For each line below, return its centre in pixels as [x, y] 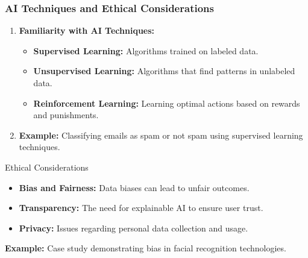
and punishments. [66, 115]
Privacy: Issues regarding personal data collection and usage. [134, 228]
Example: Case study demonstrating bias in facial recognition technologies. [146, 248]
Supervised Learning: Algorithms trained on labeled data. [146, 50]
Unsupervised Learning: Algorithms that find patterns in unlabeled [164, 71]
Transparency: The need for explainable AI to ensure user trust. [141, 208]
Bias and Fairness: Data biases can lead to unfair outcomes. [134, 187]
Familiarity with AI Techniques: [87, 30]
